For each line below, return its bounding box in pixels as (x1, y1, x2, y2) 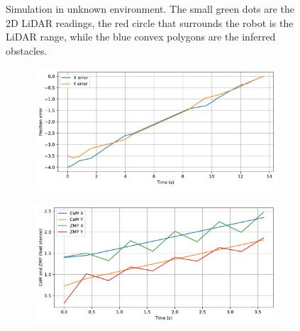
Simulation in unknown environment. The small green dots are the (6, 1, 295, 16)
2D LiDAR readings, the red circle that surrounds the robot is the (6, 15, 294, 30)
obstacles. (6, 43, 48, 58)
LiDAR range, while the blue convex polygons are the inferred (6, 29, 276, 44)
